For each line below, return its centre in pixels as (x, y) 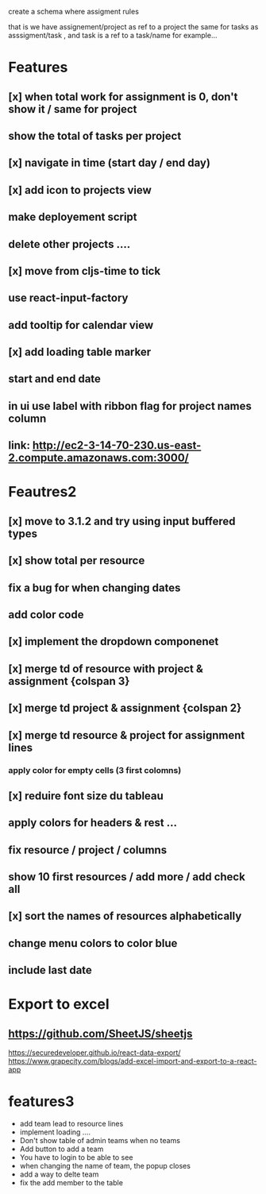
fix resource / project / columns (88, 850)
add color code (46, 615)
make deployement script (73, 217)
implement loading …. (55, 1132)
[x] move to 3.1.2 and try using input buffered (122, 521)
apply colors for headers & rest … (93, 823)
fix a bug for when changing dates (94, 587)
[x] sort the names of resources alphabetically (125, 916)
